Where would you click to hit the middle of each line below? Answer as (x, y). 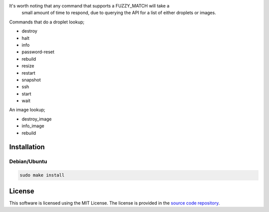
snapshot (31, 80)
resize (28, 66)
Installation (27, 147)
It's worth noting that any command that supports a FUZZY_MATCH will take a (89, 6)
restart (29, 73)
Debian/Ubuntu (28, 162)
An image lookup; (27, 110)
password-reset (38, 52)
